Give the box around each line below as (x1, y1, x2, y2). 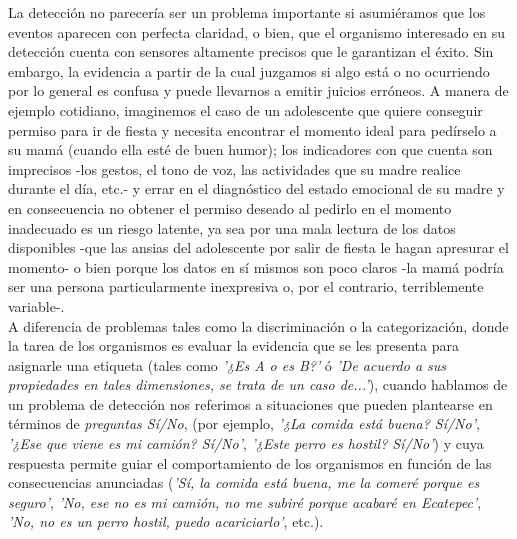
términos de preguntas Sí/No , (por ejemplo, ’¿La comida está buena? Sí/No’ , (8, 413, 480, 434)
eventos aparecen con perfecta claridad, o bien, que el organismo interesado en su (8, 21, 506, 42)
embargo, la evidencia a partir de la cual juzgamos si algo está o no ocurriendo (8, 60, 490, 81)
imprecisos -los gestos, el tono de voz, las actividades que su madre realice (8, 158, 461, 179)
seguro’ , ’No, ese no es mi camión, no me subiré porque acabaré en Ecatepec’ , (8, 491, 482, 512)
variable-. (8, 295, 65, 316)
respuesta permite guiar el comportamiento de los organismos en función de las (8, 452, 492, 473)
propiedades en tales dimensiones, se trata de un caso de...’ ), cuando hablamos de (8, 374, 508, 395)
